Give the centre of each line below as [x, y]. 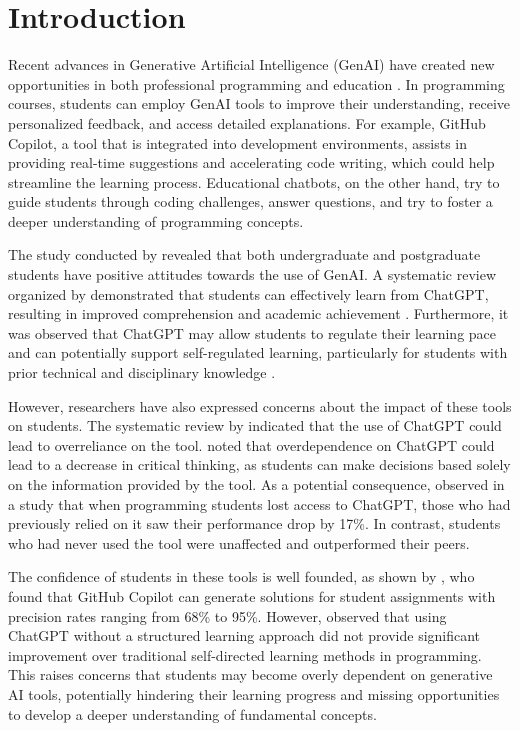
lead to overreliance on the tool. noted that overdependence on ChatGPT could [251, 444]
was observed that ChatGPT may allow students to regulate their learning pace [252, 332]
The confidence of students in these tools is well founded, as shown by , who [241, 576]
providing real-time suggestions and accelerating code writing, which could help [251, 162]
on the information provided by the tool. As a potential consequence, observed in [256, 484]
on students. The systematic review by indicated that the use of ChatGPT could [255, 425]
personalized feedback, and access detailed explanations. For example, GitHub [247, 122]
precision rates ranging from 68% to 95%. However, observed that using [227, 615]
